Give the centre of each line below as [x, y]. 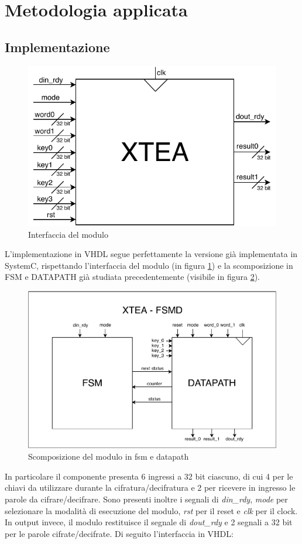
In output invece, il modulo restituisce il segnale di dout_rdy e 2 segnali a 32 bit [149, 522]
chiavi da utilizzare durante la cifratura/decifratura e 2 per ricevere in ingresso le [150, 487]
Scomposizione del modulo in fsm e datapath [109, 456]
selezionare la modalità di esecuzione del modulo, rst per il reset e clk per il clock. [151, 510]
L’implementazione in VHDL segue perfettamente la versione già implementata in [151, 254]
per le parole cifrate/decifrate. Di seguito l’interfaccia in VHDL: [119, 533]
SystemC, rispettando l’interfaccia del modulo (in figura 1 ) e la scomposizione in [149, 265]
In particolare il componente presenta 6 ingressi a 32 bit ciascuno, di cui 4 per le [149, 476]
